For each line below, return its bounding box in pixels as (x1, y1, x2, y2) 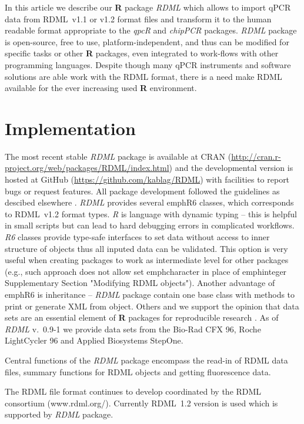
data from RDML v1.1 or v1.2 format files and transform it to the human (5, 12, 272, 25)
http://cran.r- (231, 150, 281, 162)
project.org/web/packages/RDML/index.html (5, 161, 169, 174)
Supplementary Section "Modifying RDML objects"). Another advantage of (5, 277, 275, 289)
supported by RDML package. (5, 408, 113, 420)
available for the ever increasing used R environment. (5, 82, 197, 94)
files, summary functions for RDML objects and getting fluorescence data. (5, 365, 271, 378)
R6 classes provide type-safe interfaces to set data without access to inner (5, 231, 270, 243)
